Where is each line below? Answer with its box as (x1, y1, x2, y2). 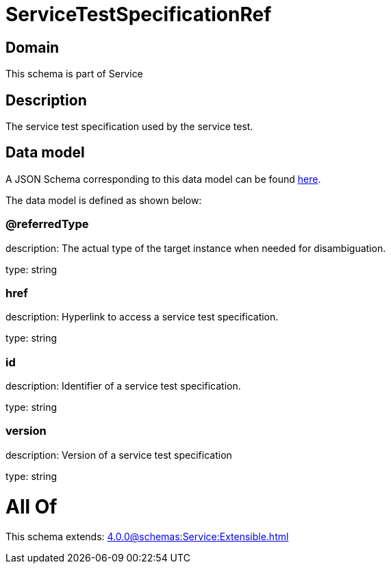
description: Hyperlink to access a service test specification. (5, 311, 279, 323)
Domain (5, 38, 60, 56)
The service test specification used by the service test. (5, 121, 253, 133)
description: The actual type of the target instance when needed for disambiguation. (5, 242, 386, 254)
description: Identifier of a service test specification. (5, 380, 241, 392)
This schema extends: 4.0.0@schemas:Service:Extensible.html (5, 531, 289, 543)
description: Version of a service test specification (5, 448, 232, 461)
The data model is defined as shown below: (5, 194, 202, 206)
